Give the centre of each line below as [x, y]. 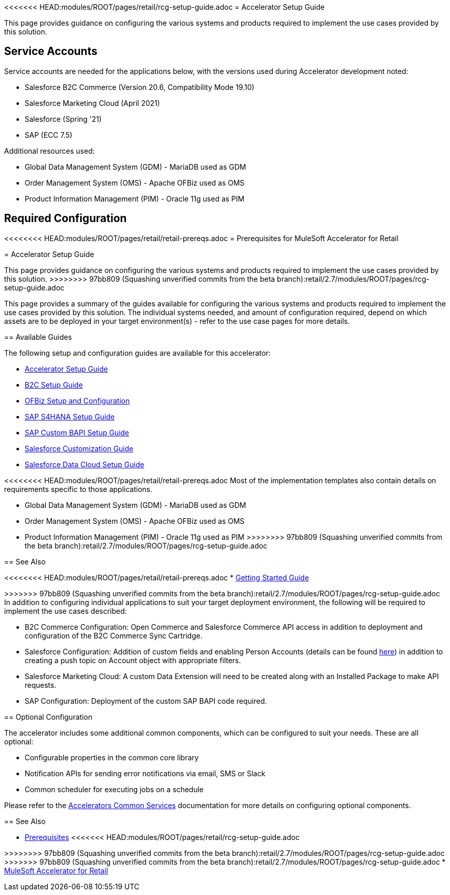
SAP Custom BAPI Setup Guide [77, 432]
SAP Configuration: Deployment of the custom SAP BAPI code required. [146, 701]
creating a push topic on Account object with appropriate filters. [133, 660]
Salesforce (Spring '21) [63, 119]
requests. [41, 685]
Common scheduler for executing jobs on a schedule [114, 789]
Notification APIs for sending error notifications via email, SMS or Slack [145, 773]
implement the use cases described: [65, 611]
